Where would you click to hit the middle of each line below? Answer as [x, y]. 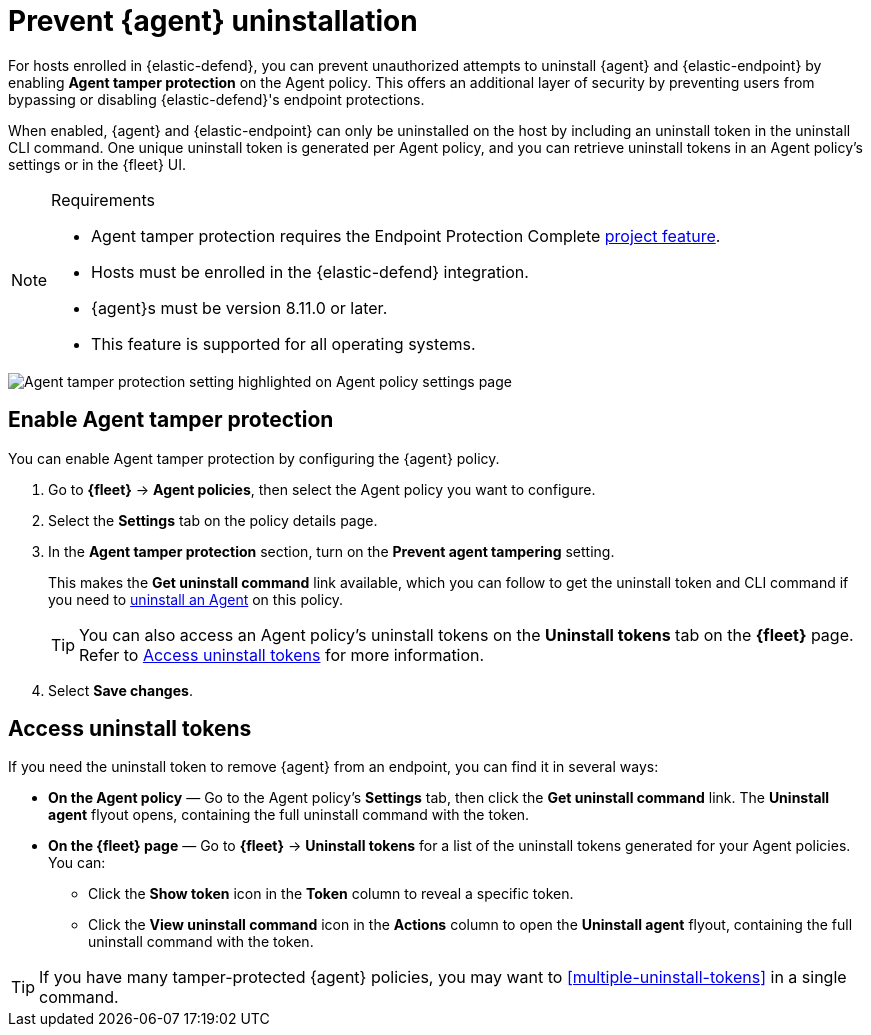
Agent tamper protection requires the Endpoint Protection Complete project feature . [406, 235]
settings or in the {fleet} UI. [97, 164]
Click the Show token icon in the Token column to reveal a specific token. [331, 894]
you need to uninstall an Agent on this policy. [196, 599]
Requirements [103, 199]
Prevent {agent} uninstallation [213, 21]
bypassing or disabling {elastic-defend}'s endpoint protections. [216, 99]
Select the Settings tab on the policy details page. [213, 520]
